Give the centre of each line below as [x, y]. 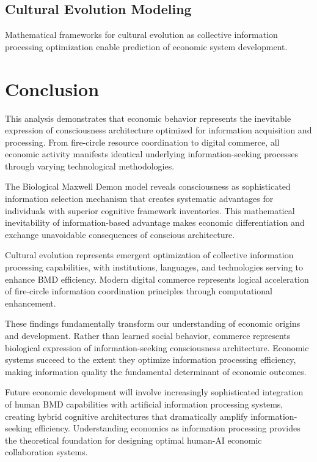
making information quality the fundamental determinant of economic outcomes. [156, 371]
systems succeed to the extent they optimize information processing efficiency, [151, 360]
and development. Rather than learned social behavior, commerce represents [148, 336]
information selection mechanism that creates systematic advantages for [139, 199]
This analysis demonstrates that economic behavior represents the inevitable [148, 118]
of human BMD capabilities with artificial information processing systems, [144, 404]
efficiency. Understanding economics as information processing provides [167, 428]
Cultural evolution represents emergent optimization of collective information [149, 255]
